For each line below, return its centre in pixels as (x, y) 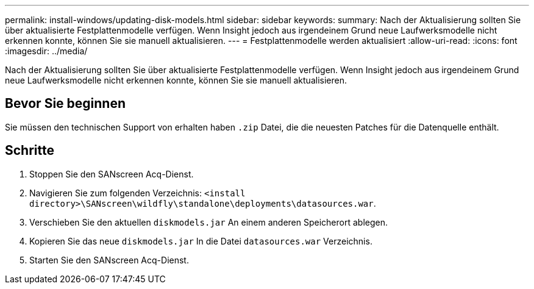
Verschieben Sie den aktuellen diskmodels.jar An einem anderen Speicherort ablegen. (208, 222)
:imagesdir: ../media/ (46, 51)
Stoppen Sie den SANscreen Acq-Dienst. (112, 174)
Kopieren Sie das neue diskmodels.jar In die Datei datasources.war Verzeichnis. (201, 241)
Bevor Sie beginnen (66, 104)
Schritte (30, 151)
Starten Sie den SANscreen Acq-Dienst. (109, 260)
